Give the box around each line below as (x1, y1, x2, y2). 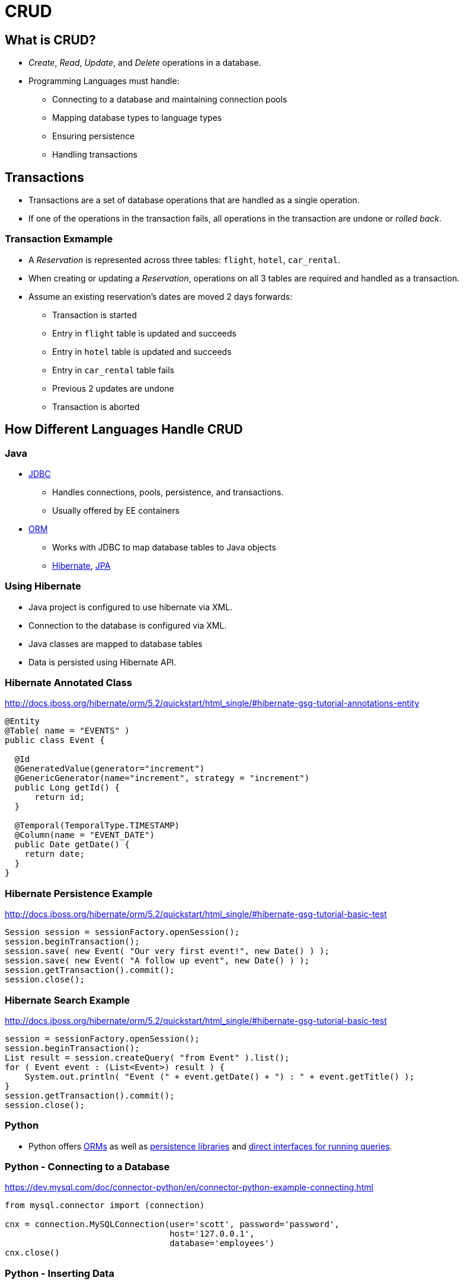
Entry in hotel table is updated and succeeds (52, 346, 232, 357)
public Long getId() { (14, 783, 120, 793)
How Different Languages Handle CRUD (5, 422, 243, 437)
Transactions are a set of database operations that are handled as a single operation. (28, 195, 360, 206)
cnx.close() (5, 1248, 60, 1258)
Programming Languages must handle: (28, 76, 180, 87)
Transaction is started (52, 309, 137, 320)
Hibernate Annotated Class (5, 677, 132, 689)
